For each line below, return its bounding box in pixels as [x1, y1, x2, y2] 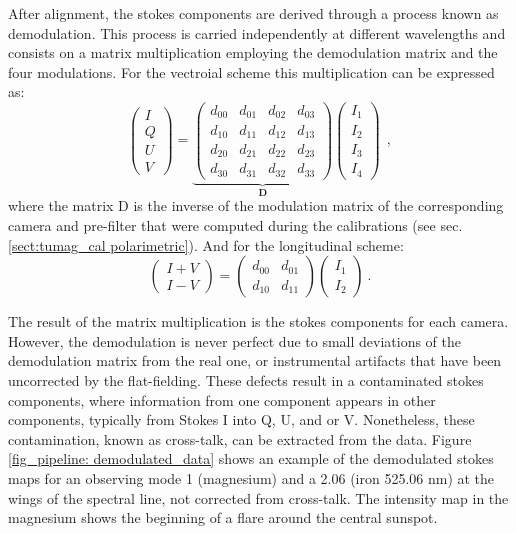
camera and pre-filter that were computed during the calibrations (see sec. [8, 215, 463, 235]
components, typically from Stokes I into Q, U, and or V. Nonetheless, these [8, 409, 475, 430]
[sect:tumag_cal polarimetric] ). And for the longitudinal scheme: [8, 234, 404, 255]
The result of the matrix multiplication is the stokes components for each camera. [8, 311, 509, 332]
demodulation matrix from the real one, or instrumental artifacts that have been [8, 350, 502, 371]
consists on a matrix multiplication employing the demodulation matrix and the [8, 42, 498, 63]
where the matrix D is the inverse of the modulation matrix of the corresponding [8, 195, 504, 216]
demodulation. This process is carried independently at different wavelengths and [8, 22, 506, 43]
